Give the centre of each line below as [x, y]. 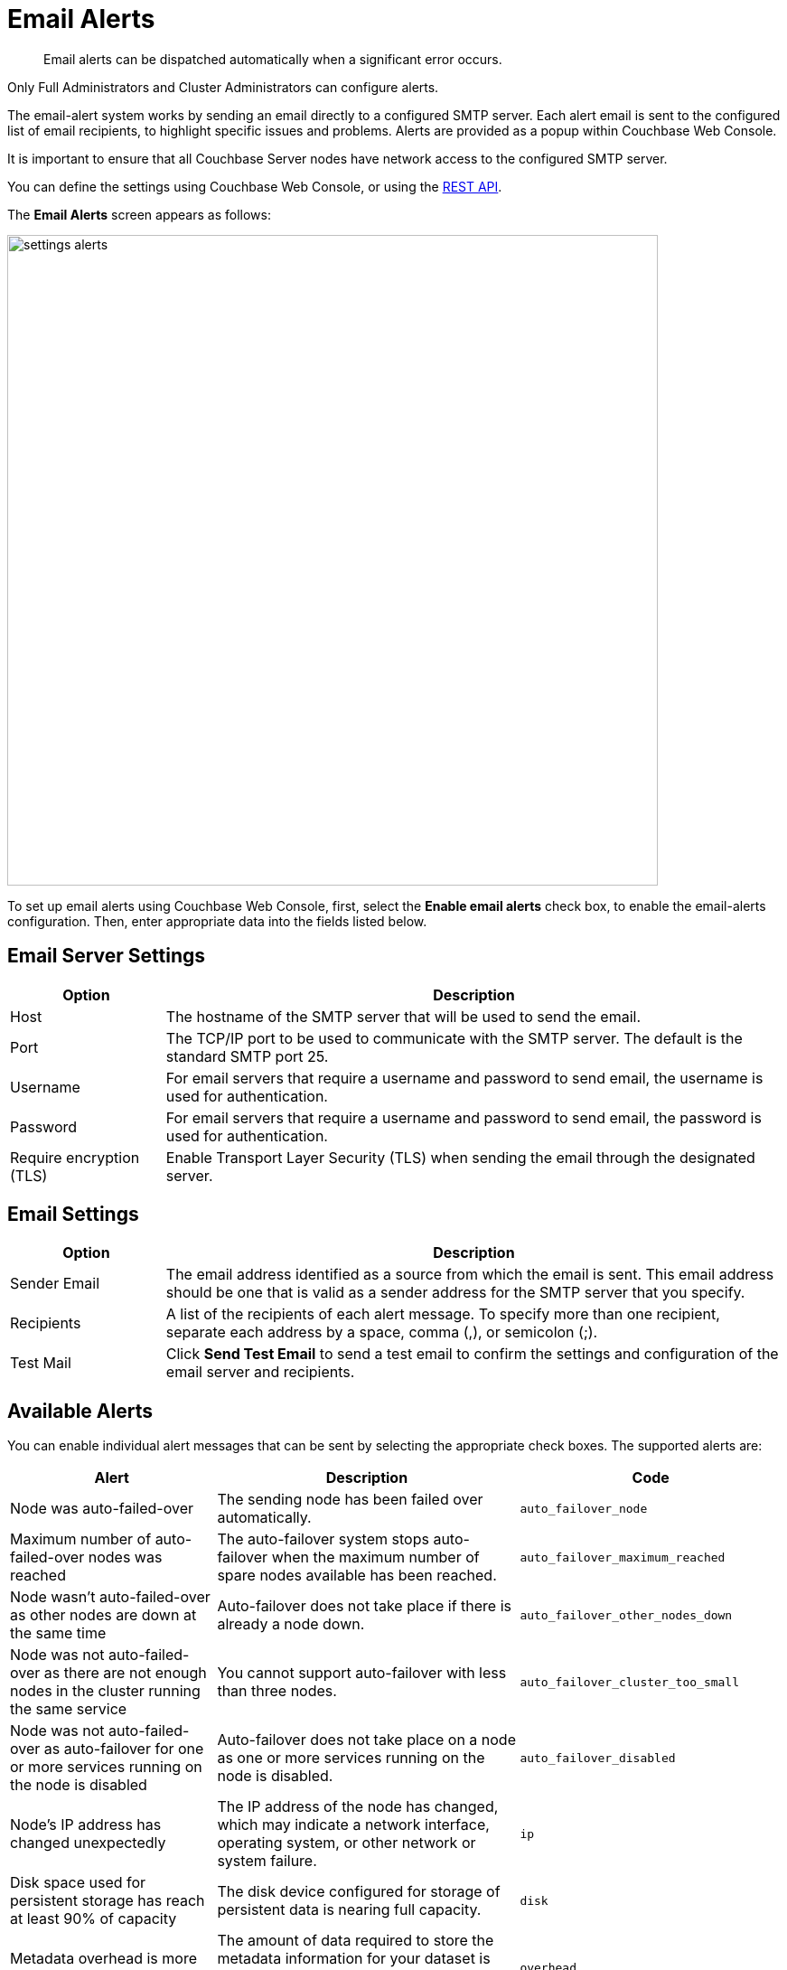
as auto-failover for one [124, 1749]
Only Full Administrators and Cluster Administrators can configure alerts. [223, 87]
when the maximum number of [375, 1557]
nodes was [125, 1557]
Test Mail [41, 1363]
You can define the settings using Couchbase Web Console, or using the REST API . [255, 186]
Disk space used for [78, 1883]
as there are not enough [125, 1673]
